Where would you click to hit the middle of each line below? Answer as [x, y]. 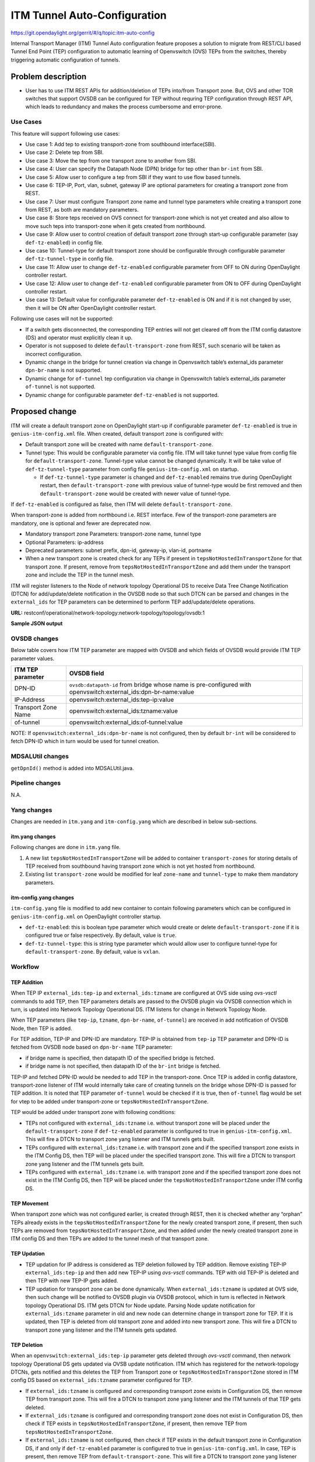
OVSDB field [87, 674]
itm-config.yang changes [42, 897]
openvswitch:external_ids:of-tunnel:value [126, 722]
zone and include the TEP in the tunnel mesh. [80, 575]
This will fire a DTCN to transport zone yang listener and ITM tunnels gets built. [120, 1139]
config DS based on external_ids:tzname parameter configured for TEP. [102, 1380]
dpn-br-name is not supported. [64, 370]
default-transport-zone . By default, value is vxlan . [93, 952]
